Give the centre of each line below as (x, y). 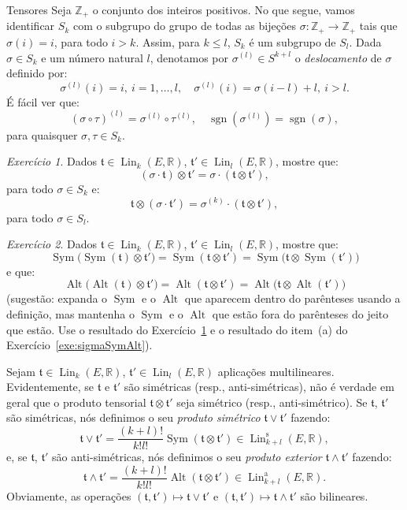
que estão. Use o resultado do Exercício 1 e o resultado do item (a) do (177, 329)
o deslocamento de (338, 57)
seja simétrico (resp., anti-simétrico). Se (272, 402)
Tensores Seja (39, 9)
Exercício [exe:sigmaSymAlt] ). (80, 345)
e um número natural (92, 57)
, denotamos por (189, 57)
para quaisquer (42, 134)
